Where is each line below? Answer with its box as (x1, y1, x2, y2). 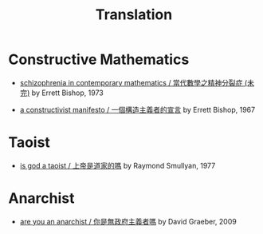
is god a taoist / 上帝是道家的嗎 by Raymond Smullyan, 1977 (19, 161, 216, 170)
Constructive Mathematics (8, 50, 190, 69)
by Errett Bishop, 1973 (31, 88, 104, 97)
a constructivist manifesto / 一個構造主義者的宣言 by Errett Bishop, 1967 (19, 105, 256, 114)
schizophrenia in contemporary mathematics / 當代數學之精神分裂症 (19, 77, 243, 87)
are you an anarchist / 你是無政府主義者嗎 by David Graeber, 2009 (19, 216, 237, 226)
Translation (95, 6, 173, 24)
